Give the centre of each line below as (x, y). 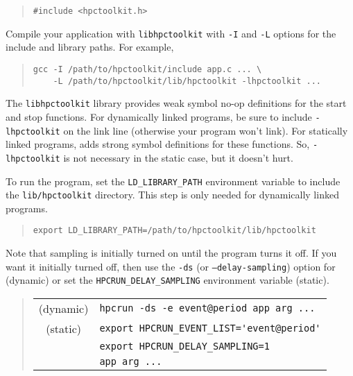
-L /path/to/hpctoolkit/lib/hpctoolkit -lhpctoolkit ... (187, 81)
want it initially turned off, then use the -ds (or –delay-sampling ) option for (171, 266)
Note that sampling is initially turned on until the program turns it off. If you (171, 253)
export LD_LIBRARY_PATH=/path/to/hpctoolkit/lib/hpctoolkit (174, 231)
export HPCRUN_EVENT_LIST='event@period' (210, 328)
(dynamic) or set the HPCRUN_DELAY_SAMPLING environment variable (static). (167, 280)
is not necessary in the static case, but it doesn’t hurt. (178, 157)
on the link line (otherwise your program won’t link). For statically (206, 130)
